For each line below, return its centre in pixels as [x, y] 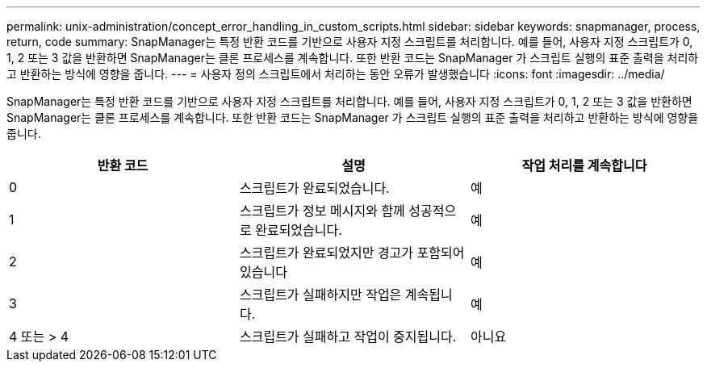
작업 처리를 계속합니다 [584, 165]
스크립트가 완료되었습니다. [314, 188]
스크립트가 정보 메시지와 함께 [322, 211]
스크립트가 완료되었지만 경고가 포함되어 [352, 253]
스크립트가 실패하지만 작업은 [320, 295]
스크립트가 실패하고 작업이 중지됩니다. [348, 337]
